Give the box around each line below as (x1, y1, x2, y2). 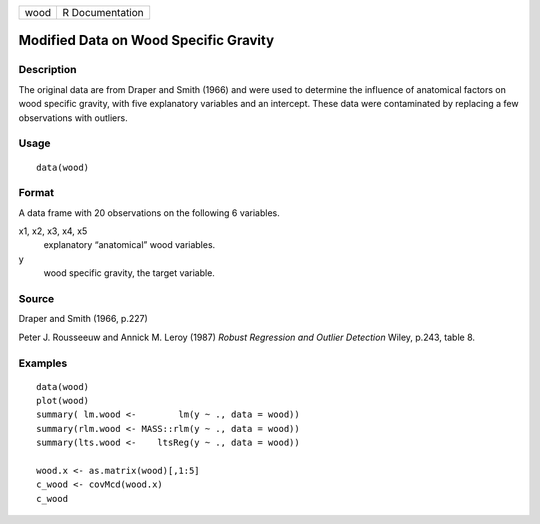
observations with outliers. (18, 111, 129, 124)
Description (18, 63, 77, 77)
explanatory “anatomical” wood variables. (43, 239, 216, 251)
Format (18, 186, 55, 200)
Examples (18, 356, 68, 370)
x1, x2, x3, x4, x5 (18, 225, 88, 237)
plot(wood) (36, 395, 90, 407)
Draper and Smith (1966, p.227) (18, 313, 149, 325)
